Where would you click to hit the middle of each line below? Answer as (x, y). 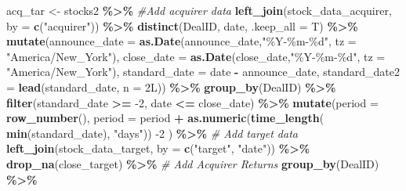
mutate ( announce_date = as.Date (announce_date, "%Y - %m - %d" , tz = (181, 41)
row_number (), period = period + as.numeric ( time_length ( (165, 118)
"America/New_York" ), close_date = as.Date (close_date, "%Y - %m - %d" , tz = (196, 56)
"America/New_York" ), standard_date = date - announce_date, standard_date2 (203, 72)
